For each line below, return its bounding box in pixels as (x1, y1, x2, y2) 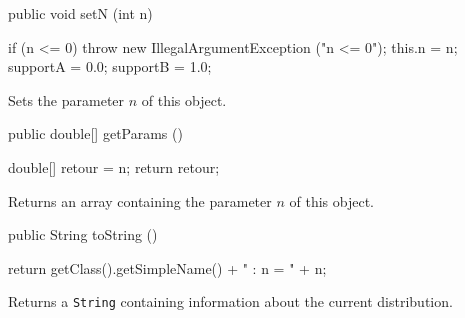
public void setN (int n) (8, 3, 153, 23)
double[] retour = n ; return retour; (8, 156, 220, 177)
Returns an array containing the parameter (8, 190, 272, 211)
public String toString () (8, 224, 158, 245)
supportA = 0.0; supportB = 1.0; (8, 56, 212, 77)
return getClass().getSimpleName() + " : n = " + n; (8, 257, 327, 278)
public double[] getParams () (8, 123, 183, 144)
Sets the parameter (8, 89, 125, 110)
